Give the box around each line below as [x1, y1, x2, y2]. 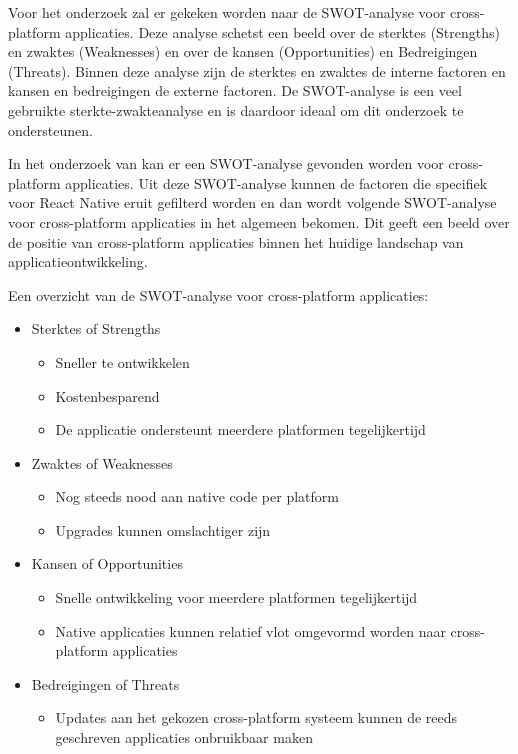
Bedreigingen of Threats [31, 673, 180, 694]
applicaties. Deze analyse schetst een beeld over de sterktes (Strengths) [65, 21, 500, 42]
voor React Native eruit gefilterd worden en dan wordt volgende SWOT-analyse [8, 192, 497, 213]
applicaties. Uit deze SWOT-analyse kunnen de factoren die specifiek [65, 172, 488, 193]
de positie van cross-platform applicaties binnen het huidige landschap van [8, 231, 464, 252]
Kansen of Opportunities [31, 553, 183, 574]
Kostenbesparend [55, 385, 160, 406]
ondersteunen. [8, 119, 93, 140]
